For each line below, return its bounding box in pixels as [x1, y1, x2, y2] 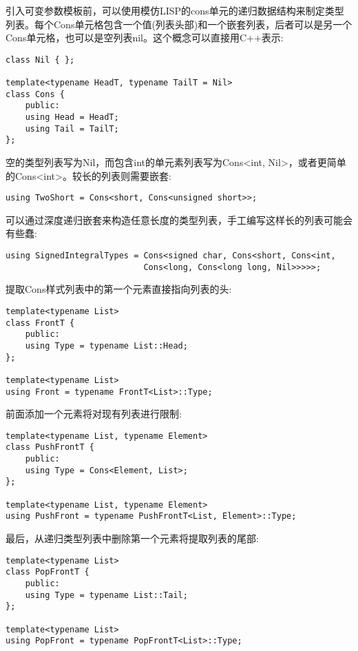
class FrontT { [6, 318, 75, 328]
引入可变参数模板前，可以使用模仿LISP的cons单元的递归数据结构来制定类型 [6, 3, 344, 17]
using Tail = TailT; [25, 123, 119, 134]
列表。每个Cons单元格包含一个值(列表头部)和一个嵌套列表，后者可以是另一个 [6, 17, 352, 31]
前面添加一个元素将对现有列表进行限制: [6, 406, 182, 421]
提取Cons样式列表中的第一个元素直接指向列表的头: [6, 282, 232, 296]
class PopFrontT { [6, 567, 89, 577]
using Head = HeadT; [25, 112, 119, 123]
